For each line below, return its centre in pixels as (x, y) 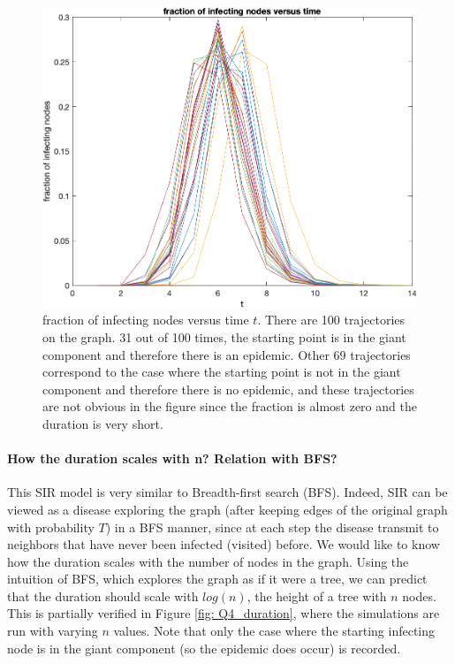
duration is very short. (103, 423)
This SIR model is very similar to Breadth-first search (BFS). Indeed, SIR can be (227, 492)
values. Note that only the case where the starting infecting (274, 631)
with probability (51, 527)
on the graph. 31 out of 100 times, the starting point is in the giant (224, 336)
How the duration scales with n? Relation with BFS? (172, 458)
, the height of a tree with (317, 595)
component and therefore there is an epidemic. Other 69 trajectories (227, 354)
